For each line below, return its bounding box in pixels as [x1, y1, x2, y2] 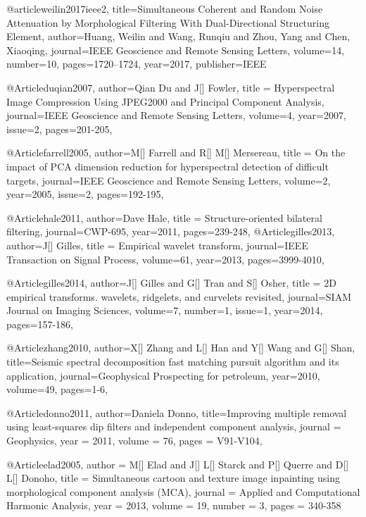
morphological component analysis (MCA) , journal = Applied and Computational [6, 484, 360, 499]
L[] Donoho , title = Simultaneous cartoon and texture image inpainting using [6, 471, 340, 485]
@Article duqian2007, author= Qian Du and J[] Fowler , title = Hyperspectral [6, 80, 335, 94]
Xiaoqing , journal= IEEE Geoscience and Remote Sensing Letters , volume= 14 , [6, 42, 345, 57]
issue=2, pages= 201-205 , [6, 121, 113, 136]
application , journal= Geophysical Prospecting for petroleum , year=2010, [6, 368, 320, 382]
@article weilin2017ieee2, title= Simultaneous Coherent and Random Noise [6, 1, 323, 15]
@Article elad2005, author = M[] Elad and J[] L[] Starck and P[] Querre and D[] [6, 456, 349, 471]
